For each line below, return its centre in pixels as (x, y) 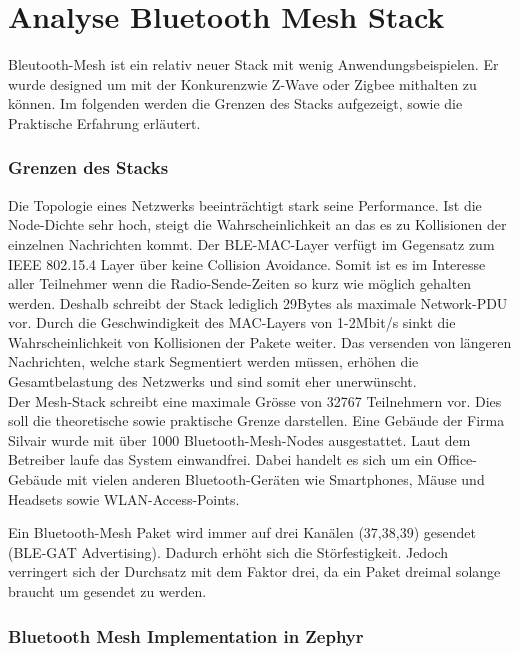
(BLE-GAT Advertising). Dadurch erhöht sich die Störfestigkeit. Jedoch (228, 551)
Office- (457, 459)
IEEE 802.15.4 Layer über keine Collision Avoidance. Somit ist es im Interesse (247, 263)
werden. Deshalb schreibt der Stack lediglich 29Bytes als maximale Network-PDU (258, 302)
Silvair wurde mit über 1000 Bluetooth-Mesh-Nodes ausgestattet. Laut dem (239, 439)
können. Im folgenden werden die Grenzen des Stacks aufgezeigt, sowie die (235, 103)
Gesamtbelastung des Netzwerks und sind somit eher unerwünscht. (212, 381)
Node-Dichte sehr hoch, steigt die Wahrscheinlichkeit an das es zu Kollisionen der (257, 224)
